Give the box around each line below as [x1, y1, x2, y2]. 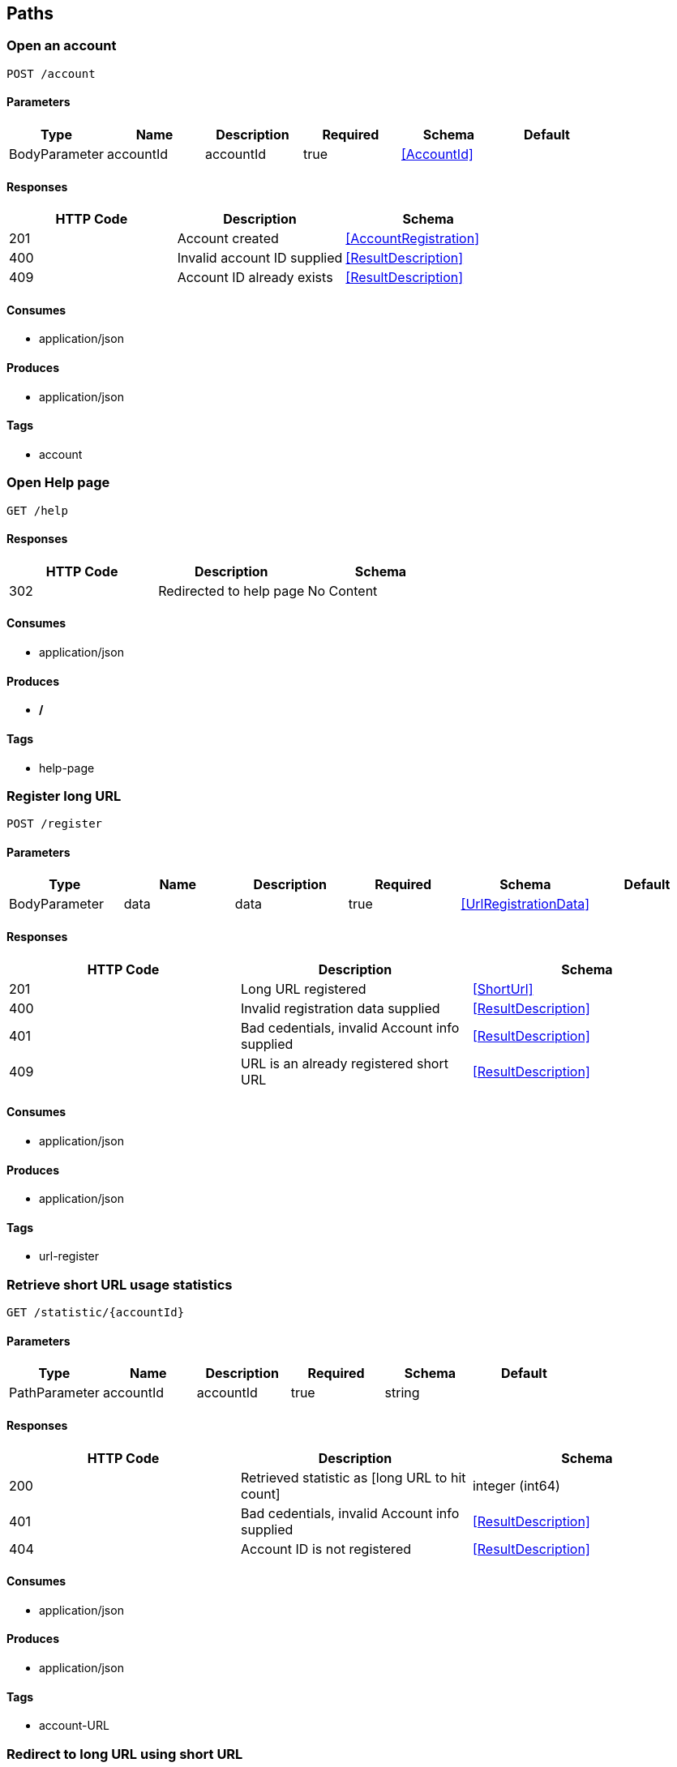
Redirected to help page [158, 582, 305, 599]
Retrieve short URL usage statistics [6, 1276, 233, 1293]
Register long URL [6, 787, 122, 804]
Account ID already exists [177, 269, 333, 286]
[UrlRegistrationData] [461, 896, 590, 913]
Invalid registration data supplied [240, 999, 440, 1016]
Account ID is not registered [240, 1540, 411, 1557]
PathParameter [9, 1384, 100, 1401]
